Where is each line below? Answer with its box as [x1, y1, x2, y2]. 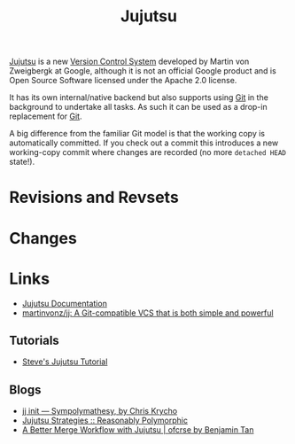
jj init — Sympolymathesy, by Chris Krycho [21, 406, 178, 417]
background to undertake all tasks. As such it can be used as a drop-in [9, 102, 268, 113]
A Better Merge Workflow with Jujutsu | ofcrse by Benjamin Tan [21, 425, 254, 435]
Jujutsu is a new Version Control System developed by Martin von [9, 56, 250, 67]
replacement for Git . [9, 111, 82, 121]
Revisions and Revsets [9, 188, 179, 207]
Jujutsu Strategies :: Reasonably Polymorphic [21, 415, 189, 426]
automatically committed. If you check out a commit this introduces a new [9, 137, 279, 148]
